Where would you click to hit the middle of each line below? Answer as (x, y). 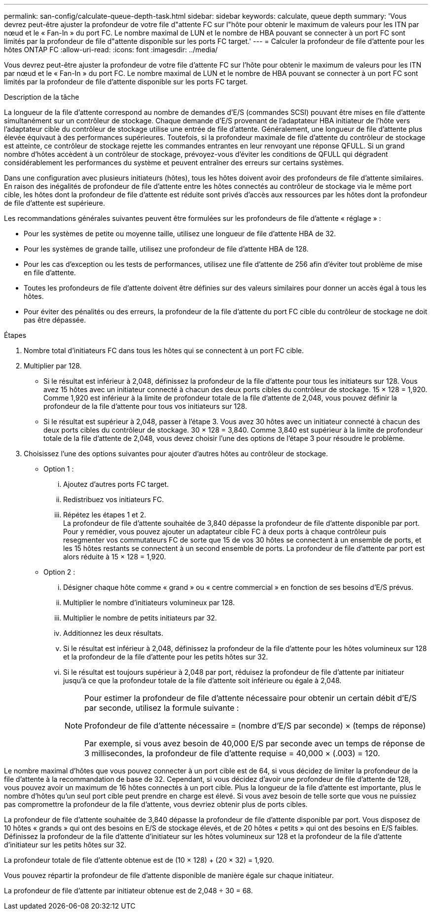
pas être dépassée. (55, 320)
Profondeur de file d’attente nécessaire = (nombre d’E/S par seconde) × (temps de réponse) (255, 726)
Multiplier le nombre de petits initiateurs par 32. (140, 618)
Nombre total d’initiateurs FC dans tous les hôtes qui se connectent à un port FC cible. (164, 350)
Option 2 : (59, 572)
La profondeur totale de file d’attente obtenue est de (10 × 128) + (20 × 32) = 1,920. (139, 860)
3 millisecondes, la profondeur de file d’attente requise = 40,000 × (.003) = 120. (232, 753)
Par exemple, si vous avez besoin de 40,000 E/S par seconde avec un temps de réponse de (255, 743)
